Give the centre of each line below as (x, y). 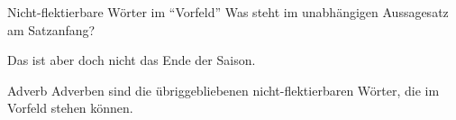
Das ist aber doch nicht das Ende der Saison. (132, 60)
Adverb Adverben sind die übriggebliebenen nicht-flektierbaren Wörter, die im (223, 90)
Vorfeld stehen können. (70, 108)
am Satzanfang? (51, 29)
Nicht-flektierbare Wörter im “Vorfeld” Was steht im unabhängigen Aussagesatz (228, 12)
